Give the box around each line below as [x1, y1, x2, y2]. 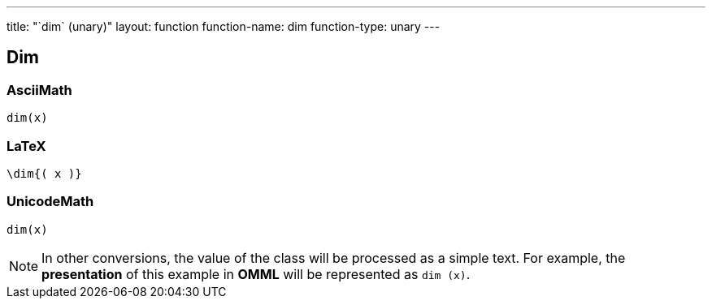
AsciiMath [7, 81, 72, 98]
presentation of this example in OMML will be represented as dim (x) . [41, 265, 471, 282]
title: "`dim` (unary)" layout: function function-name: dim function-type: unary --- [7, 19, 441, 33]
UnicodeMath [7, 193, 94, 210]
